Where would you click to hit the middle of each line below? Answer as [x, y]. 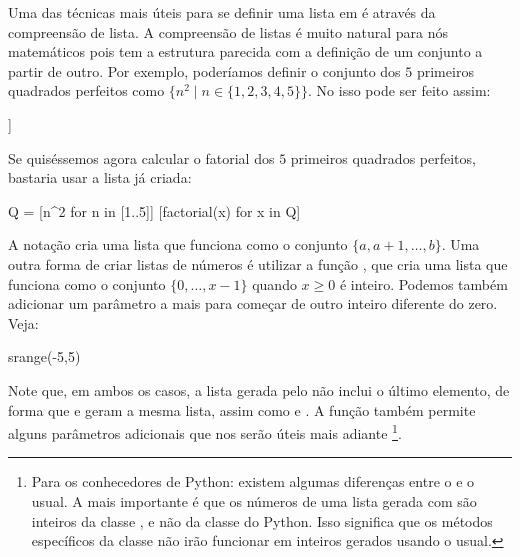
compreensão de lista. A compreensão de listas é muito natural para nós [228, 31]
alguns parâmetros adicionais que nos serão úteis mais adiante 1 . [205, 431]
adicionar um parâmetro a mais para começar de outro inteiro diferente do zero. [253, 303]
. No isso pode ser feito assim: [399, 90]
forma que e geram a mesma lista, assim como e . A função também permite [242, 409]
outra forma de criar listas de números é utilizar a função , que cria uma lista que [258, 263]
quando [274, 283]
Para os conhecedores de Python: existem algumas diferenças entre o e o [253, 481]
